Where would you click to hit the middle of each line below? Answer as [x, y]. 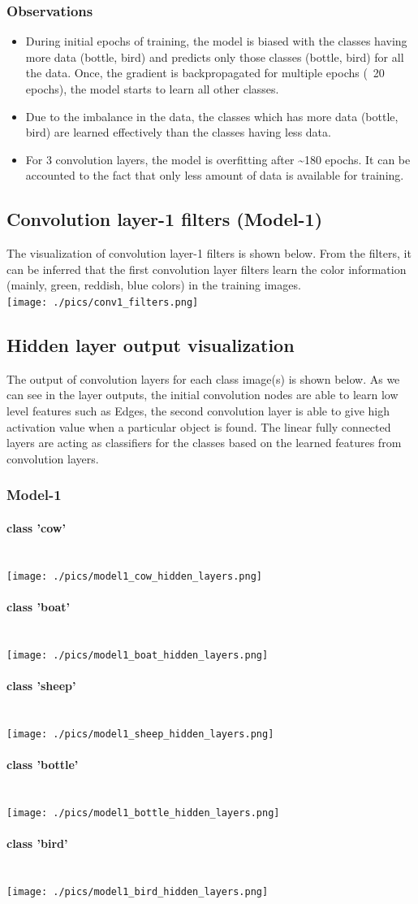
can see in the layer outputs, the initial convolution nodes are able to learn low [203, 395]
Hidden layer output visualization [151, 345]
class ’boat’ [38, 606]
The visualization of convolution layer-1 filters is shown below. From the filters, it [209, 253]
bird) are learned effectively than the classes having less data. [178, 132]
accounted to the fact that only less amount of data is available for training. [215, 175]
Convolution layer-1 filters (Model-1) [165, 219]
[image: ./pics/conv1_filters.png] [103, 302]
